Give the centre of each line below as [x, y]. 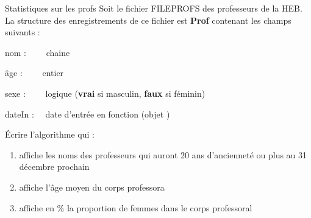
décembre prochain [54, 167]
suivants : [23, 32]
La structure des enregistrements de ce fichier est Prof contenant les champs [148, 20]
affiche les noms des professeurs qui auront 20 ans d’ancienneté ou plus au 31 [163, 154]
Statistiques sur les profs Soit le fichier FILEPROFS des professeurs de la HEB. [154, 8]
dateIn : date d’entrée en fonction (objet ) [88, 114]
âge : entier [34, 73]
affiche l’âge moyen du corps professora [92, 187]
